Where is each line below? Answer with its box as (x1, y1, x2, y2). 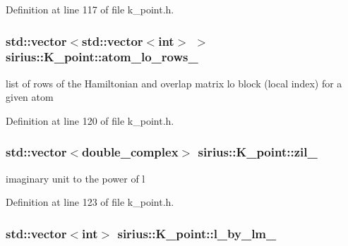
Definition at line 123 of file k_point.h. (6, 195, 174, 209)
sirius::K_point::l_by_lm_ (117, 224, 277, 242)
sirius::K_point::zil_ (198, 143, 318, 161)
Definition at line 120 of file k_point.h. (6, 113, 174, 128)
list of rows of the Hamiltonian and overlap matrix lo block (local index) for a (6, 75, 342, 90)
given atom (6, 90, 54, 104)
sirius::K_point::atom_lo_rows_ (6, 48, 198, 66)
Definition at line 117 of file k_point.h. (6, 2, 174, 16)
